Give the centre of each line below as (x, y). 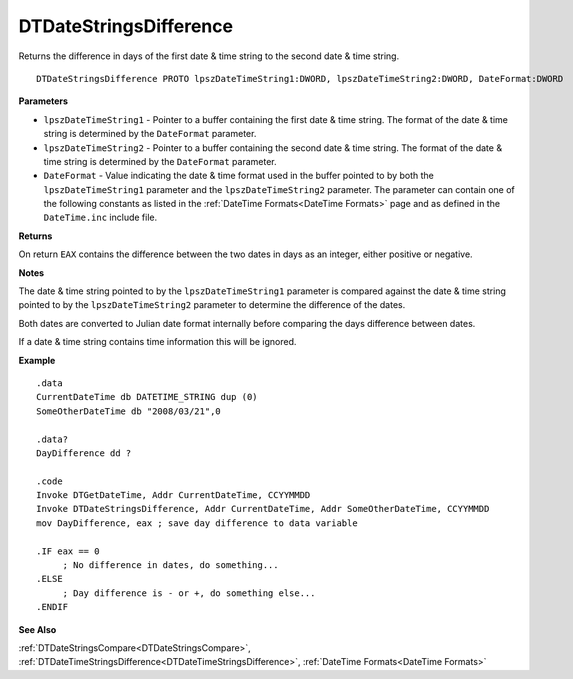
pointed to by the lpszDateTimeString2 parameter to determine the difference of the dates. (212, 305)
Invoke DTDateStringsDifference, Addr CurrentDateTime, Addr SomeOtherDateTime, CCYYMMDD (263, 509)
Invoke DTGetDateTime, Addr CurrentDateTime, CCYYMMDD (173, 495)
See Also (37, 629)
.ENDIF (52, 607)
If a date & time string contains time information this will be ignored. (157, 342)
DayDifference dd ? (84, 453)
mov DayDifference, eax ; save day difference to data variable (197, 523)
